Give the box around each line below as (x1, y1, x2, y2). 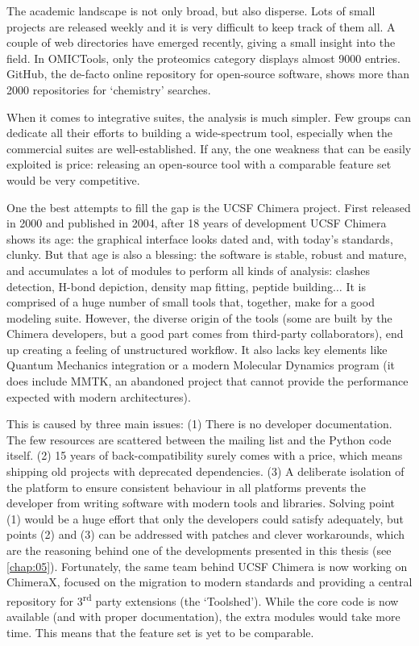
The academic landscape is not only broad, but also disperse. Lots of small (6, 2, 375, 19)
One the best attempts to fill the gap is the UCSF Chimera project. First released (6, 198, 411, 215)
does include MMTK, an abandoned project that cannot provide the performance (6, 373, 409, 390)
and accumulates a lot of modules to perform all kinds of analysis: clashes (6, 261, 370, 278)
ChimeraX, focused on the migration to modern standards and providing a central (6, 573, 413, 590)
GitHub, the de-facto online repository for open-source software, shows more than (6, 65, 410, 82)
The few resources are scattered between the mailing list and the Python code (6, 431, 392, 448)
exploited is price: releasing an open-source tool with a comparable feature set (6, 156, 392, 173)
